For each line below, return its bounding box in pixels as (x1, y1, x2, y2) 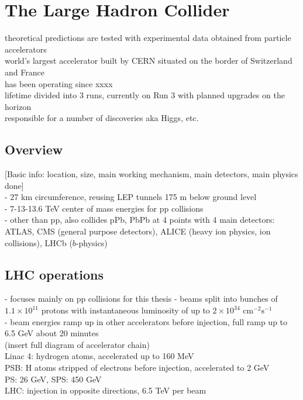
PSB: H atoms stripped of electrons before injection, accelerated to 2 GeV (5, 361, 270, 373)
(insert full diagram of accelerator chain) (5, 338, 150, 350)
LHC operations (5, 265, 104, 283)
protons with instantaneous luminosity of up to (41, 304, 210, 316)
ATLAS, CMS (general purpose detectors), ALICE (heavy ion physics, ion (5, 225, 271, 237)
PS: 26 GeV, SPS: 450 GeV (5, 373, 102, 385)
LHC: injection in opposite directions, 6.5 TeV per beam (5, 384, 206, 396)
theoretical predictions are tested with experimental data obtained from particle (5, 32, 291, 44)
